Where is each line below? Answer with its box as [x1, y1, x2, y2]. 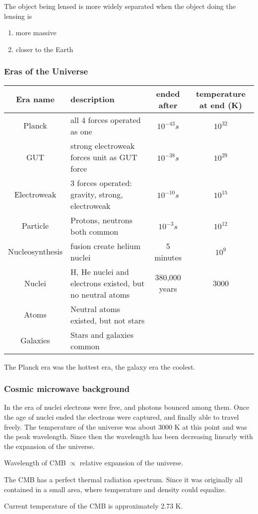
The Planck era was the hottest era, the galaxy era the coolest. [4, 361, 195, 372]
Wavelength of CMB [4, 457, 66, 468]
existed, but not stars [70, 314, 145, 326]
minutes [154, 251, 182, 263]
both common [70, 225, 119, 237]
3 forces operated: [70, 177, 132, 189]
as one [70, 125, 92, 137]
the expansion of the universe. [4, 441, 95, 451]
